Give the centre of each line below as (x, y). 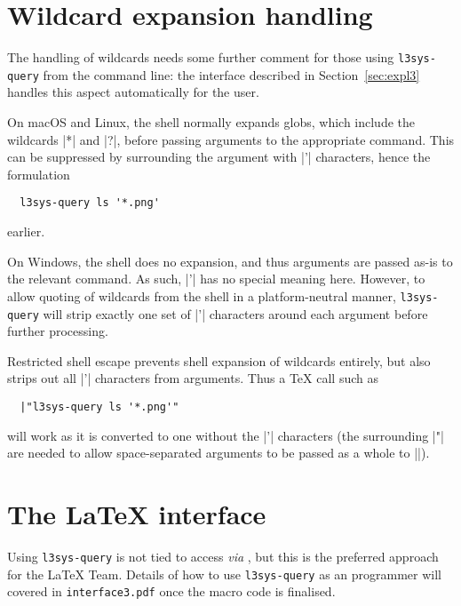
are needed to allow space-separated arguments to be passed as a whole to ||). (219, 453)
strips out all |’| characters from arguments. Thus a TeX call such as (193, 378)
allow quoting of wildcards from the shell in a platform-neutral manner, (202, 295)
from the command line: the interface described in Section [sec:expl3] (231, 74)
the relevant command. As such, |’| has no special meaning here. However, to (216, 279)
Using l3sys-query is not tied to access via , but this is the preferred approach (223, 556)
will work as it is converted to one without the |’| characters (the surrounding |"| (226, 435)
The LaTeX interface (137, 513)
